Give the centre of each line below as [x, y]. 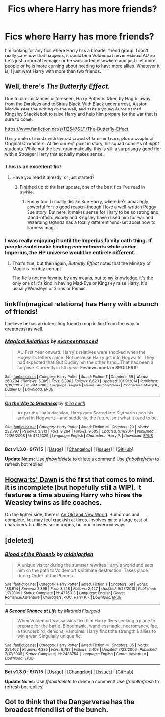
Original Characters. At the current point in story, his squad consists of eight [82, 143]
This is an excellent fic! [33, 166]
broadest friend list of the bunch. [57, 710]
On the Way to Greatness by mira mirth [45, 403]
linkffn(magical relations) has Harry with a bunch [82, 304]
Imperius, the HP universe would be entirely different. [70, 252]
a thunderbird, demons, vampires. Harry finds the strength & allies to [86, 631]
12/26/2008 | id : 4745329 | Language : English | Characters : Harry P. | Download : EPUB [79, 436]
